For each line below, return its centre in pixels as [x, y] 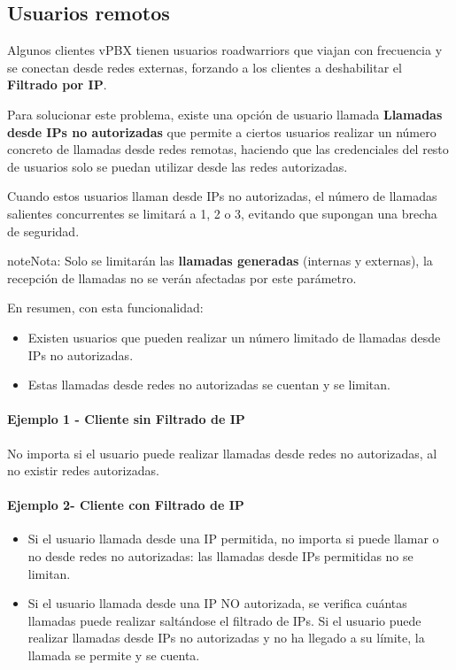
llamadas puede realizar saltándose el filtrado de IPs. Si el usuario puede [224, 620]
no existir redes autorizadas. [83, 470]
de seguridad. [43, 231]
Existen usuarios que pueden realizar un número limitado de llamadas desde [234, 337]
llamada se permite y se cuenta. [114, 655]
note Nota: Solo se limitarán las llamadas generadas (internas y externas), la [220, 261]
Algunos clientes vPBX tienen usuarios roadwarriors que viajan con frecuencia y [225, 50]
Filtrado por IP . [57, 85]
